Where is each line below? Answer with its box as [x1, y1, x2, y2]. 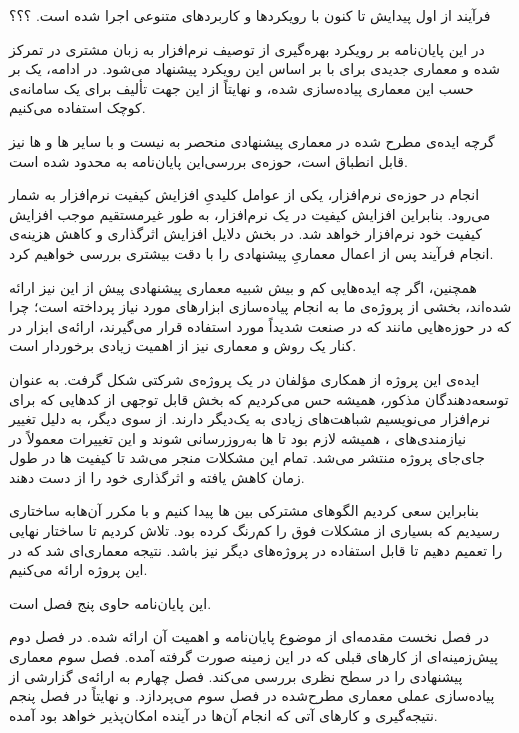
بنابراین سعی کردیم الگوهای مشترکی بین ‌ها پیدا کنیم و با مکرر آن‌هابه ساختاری [9, 500, 479, 521]
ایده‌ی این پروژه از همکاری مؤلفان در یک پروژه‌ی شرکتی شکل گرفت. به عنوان [9, 368, 480, 389]
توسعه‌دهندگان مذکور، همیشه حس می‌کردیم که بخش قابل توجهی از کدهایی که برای [9, 388, 509, 409]
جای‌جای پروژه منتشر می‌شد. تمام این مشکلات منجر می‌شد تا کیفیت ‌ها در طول [9, 447, 485, 468]
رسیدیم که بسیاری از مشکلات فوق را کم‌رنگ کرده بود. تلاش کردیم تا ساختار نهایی [9, 520, 500, 541]
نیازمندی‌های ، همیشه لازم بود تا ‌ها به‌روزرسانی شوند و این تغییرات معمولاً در [9, 427, 467, 448]
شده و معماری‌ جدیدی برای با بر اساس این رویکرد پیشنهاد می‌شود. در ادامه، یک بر [9, 58, 501, 79]
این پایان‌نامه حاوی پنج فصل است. [9, 592, 212, 613]
